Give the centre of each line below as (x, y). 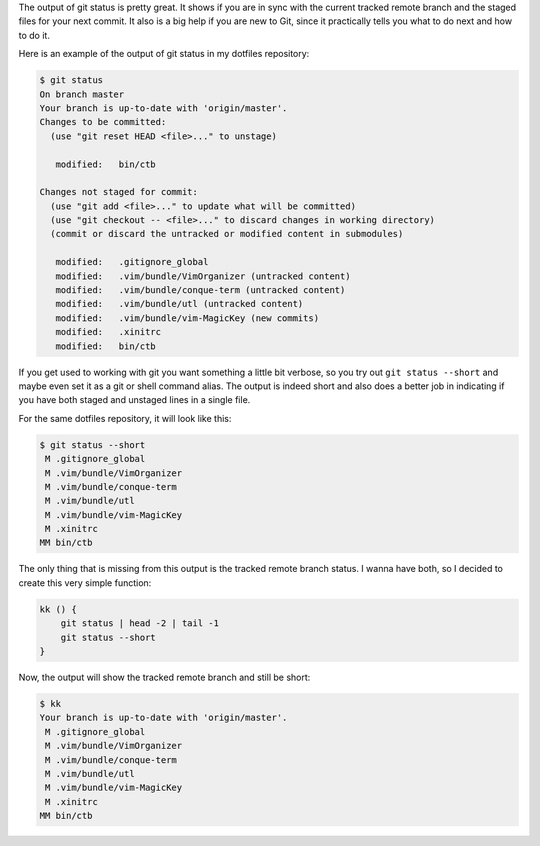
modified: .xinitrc (108, 332)
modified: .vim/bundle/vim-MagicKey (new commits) (187, 318)
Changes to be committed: (103, 122)
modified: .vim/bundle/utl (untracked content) (179, 304)
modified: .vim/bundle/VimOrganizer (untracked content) (203, 276)
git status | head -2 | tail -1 (140, 623)
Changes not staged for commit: (119, 192)
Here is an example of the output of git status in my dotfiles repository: (164, 54)
